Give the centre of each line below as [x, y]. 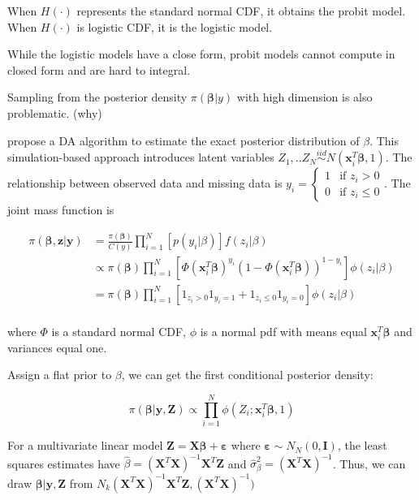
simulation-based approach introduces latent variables [141, 157]
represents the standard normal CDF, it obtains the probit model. [241, 11]
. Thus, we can [369, 463]
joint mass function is [61, 210]
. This [384, 140]
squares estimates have [64, 463]
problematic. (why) [55, 112]
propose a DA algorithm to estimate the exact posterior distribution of [184, 140]
